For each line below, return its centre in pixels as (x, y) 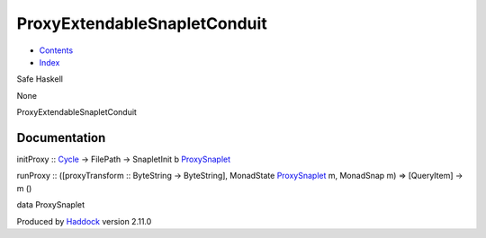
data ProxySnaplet (51, 205)
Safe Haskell (40, 79)
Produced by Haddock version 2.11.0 (84, 221)
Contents (56, 50)
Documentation (61, 138)
